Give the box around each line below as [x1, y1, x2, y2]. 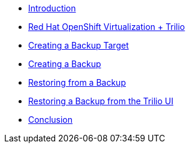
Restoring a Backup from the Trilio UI [28, 96, 174, 106]
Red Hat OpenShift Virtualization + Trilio [28, 22, 185, 32]
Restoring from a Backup [28, 77, 126, 87]
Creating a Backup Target [28, 40, 129, 50]
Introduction [28, 3, 76, 13]
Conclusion [28, 114, 73, 125]
